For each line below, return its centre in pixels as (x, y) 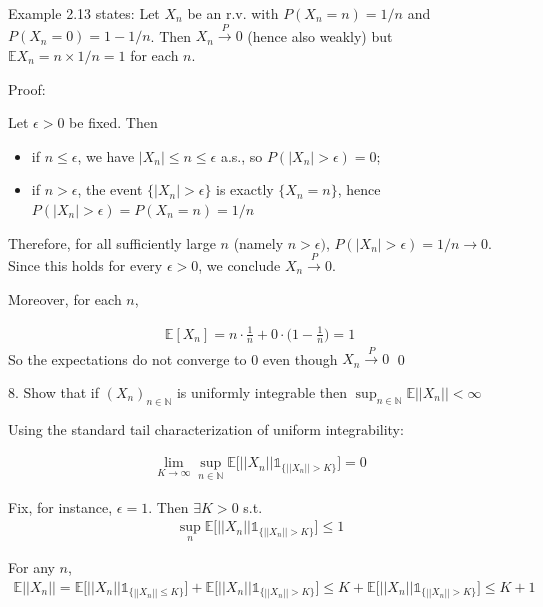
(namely (258, 242)
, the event (110, 189)
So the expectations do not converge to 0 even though (173, 358)
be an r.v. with (233, 13)
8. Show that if (54, 391)
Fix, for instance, (60, 506)
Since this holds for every (85, 264)
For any (31, 567)
